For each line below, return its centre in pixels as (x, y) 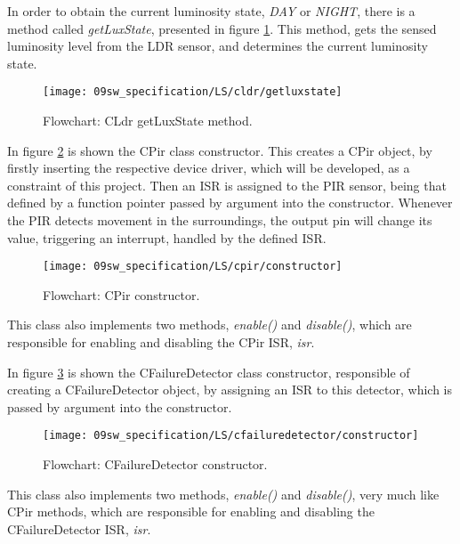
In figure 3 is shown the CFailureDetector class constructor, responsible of (209, 372)
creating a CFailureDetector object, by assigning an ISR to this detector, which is (230, 390)
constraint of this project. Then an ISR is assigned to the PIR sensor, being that (227, 185)
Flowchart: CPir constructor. (121, 294)
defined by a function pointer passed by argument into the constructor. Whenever (230, 203)
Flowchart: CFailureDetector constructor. (155, 464)
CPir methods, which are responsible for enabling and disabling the (191, 512)
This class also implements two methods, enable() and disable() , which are (210, 325)
